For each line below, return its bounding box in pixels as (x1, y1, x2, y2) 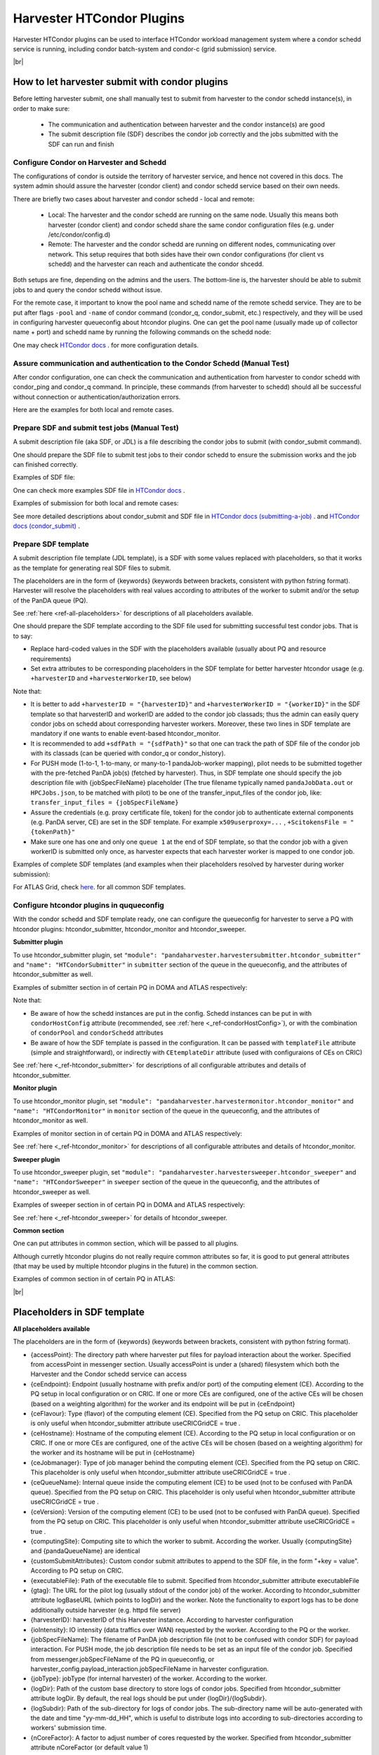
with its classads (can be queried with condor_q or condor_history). (30, 749, 226, 757)
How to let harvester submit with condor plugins (13, 76, 229, 88)
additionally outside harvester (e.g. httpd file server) (30, 1605, 182, 1614)
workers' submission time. (30, 1723, 107, 1732)
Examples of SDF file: (13, 473, 75, 482)
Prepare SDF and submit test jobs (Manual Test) (13, 423, 179, 432)
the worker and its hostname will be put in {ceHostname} (30, 1448, 196, 1457)
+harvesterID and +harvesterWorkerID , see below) (30, 674, 192, 682)
